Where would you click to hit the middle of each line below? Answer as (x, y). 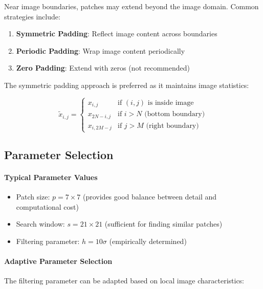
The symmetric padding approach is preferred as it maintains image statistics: (127, 85)
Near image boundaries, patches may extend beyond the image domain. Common (131, 6)
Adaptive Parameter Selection (58, 261)
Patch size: (33, 197)
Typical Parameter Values (51, 177)
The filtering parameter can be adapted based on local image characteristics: (124, 281)
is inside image (171, 103)
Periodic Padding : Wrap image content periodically (101, 50)
